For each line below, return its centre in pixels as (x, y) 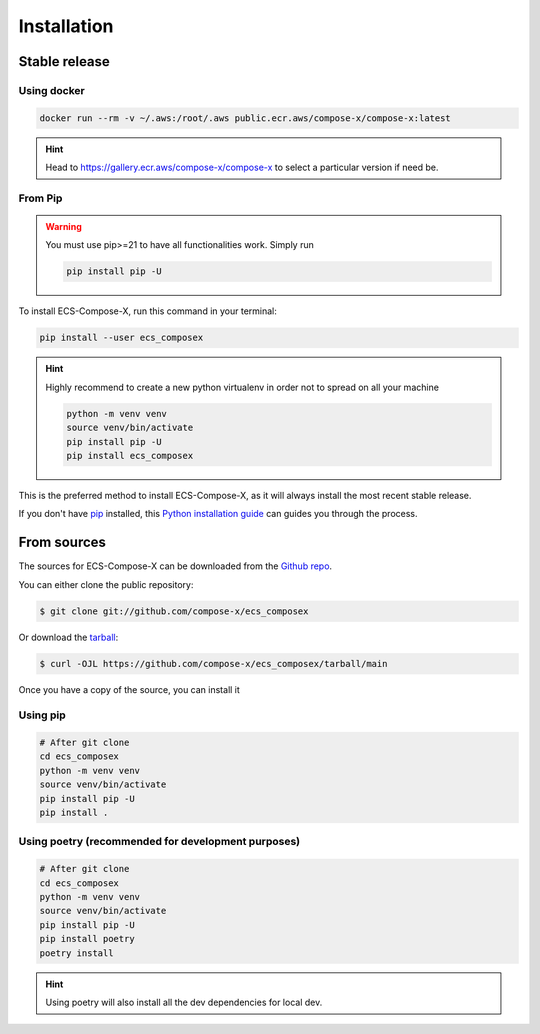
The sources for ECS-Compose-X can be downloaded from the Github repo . (175, 566)
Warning (63, 227)
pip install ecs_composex (130, 455)
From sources (62, 542)
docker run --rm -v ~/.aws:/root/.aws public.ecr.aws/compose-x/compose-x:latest (245, 118)
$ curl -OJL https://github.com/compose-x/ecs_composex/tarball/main (213, 663)
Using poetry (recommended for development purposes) (159, 842)
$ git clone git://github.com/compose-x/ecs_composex (174, 611)
